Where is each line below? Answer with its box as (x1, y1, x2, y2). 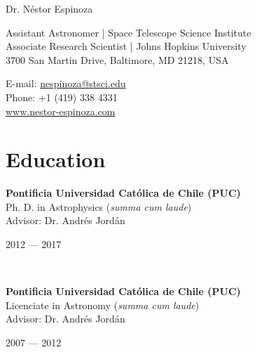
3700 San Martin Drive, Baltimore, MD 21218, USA (6, 52, 229, 67)
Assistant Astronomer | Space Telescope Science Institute (6, 25, 251, 39)
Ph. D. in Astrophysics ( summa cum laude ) (6, 199, 192, 214)
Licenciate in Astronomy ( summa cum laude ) (6, 297, 200, 312)
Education (6, 145, 106, 174)
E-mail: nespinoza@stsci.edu (6, 76, 126, 91)
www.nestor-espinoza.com (6, 103, 116, 118)
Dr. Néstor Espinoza (6, 1, 93, 15)
